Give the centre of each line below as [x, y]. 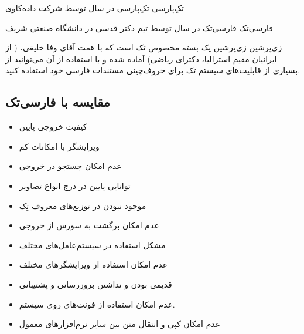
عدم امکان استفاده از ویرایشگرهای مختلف [93, 264]
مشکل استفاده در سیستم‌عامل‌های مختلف [92, 244]
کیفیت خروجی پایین [53, 126]
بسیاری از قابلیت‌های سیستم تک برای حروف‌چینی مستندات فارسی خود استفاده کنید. [153, 70]
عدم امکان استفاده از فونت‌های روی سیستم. [97, 304]
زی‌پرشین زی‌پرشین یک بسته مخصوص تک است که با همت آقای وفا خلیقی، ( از [144, 47]
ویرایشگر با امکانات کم [59, 146]
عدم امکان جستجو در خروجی [70, 166]
